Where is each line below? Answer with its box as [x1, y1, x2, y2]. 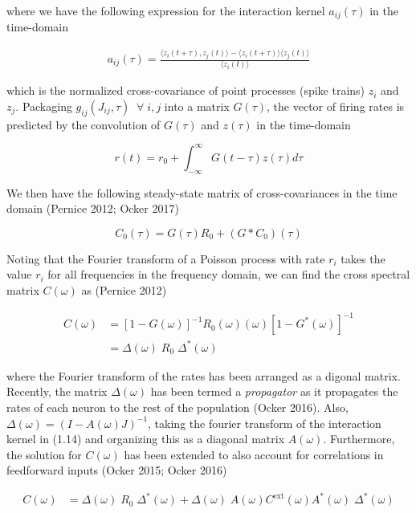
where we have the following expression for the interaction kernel [6, 2, 325, 18]
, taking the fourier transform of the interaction [148, 414, 381, 431]
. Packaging [15, 98, 72, 114]
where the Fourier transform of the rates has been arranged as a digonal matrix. [6, 367, 401, 384]
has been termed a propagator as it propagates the [150, 383, 398, 400]
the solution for [6, 446, 82, 462]
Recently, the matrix [6, 383, 108, 400]
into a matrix [164, 98, 230, 114]
